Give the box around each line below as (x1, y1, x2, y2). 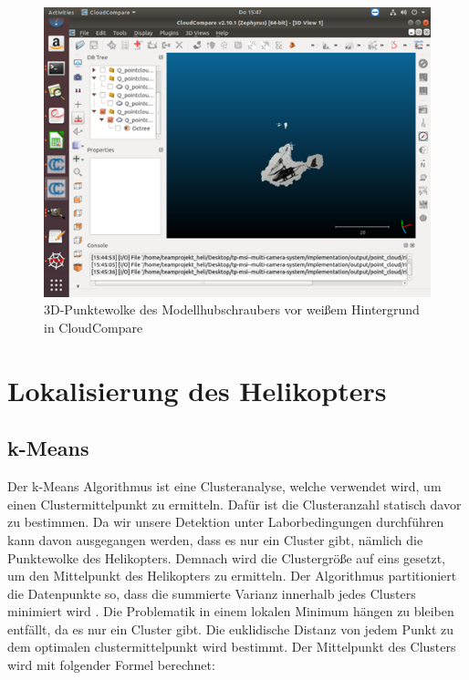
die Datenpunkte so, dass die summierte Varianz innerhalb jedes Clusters (7, 583, 416, 603)
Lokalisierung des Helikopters (7, 371, 387, 408)
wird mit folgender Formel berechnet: (7, 655, 215, 675)
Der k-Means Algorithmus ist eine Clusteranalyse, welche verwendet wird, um (7, 477, 442, 496)
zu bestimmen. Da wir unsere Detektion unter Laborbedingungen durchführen (7, 512, 444, 531)
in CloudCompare (44, 317, 143, 336)
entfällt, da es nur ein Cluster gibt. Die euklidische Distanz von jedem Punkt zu (7, 619, 454, 638)
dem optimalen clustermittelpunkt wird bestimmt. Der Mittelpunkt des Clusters (7, 637, 456, 656)
